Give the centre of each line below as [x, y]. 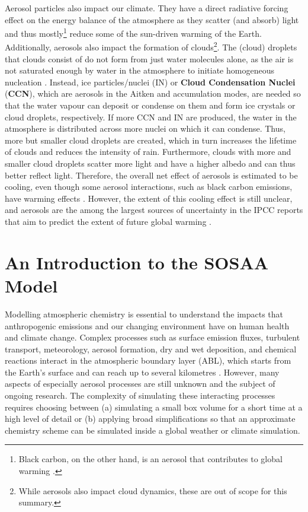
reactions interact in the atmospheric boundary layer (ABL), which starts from [148, 360]
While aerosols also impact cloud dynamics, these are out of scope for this [153, 490]
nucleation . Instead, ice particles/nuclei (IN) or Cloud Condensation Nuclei [150, 82]
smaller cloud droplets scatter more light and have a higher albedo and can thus [150, 163]
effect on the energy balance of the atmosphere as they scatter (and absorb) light [152, 19]
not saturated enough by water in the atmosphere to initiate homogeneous [139, 70]
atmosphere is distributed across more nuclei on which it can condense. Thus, [145, 128]
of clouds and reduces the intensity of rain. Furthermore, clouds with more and [148, 152]
